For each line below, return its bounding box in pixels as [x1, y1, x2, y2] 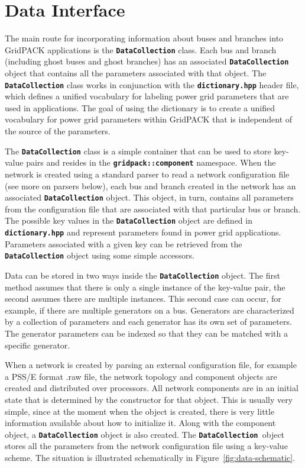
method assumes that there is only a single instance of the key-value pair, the [5, 280, 285, 293]
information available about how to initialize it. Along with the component [5, 417, 276, 429]
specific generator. [5, 338, 70, 351]
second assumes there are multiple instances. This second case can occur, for [5, 292, 281, 305]
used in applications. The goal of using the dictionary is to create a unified [5, 101, 275, 114]
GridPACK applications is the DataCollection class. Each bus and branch [5, 43, 277, 56]
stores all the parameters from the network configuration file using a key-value [5, 440, 288, 452]
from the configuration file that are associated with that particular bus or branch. [5, 202, 301, 215]
